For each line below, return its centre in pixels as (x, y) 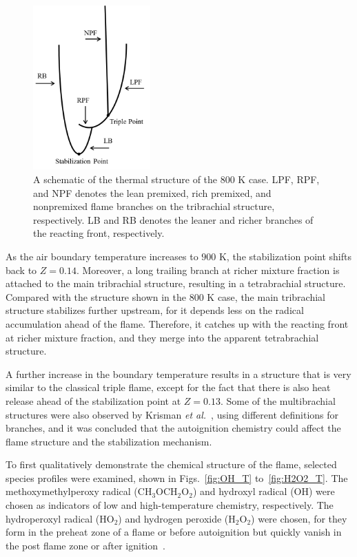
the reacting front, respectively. (99, 233)
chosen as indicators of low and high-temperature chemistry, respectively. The (170, 505)
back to (21, 270)
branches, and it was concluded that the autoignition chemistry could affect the (173, 428)
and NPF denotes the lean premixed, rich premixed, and (152, 192)
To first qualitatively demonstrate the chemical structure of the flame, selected (171, 464)
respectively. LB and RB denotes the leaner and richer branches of (173, 219)
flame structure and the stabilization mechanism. (109, 441)
